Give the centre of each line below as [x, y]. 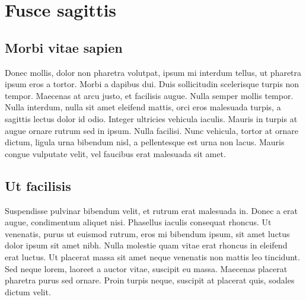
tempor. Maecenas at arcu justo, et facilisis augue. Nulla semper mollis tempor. [149, 95]
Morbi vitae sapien [64, 47]
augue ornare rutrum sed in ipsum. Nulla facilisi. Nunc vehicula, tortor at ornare [152, 130]
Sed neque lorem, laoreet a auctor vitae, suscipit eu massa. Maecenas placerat [146, 268]
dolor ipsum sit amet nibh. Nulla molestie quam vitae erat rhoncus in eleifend [146, 245]
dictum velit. [28, 291]
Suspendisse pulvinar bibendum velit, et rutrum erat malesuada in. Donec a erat [151, 210]
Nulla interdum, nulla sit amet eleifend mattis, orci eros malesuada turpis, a [143, 107]
